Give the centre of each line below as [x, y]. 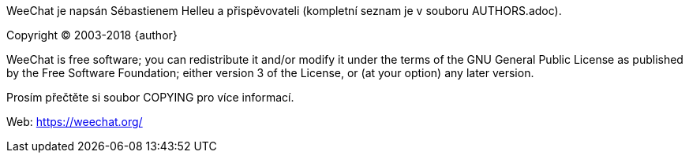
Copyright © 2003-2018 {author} [92, 35]
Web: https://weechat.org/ [75, 122]
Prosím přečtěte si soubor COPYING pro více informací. [150, 97]
